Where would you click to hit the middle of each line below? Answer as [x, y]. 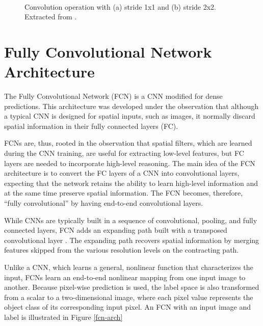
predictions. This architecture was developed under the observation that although [131, 106]
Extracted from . [51, 17]
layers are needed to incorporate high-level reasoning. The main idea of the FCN [130, 163]
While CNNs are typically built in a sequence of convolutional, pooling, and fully [131, 220]
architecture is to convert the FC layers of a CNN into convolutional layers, [122, 173]
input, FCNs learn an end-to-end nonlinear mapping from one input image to [125, 277]
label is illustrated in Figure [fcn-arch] [63, 317]
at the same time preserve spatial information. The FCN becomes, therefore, [124, 193]
